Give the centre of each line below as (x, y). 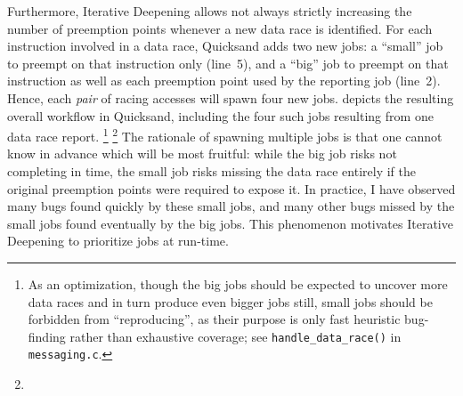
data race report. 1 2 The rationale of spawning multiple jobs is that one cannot (225, 135)
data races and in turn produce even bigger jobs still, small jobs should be (230, 301)
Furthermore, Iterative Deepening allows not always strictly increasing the (210, 11)
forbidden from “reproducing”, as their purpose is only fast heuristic (214, 319)
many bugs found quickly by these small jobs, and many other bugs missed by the (231, 206)
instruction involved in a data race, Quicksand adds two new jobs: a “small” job (225, 46)
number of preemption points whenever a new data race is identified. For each (220, 28)
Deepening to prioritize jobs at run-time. (118, 241)
